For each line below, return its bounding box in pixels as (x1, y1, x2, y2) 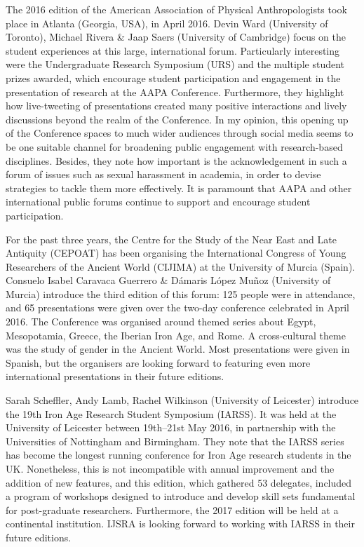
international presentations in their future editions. (6, 369, 224, 384)
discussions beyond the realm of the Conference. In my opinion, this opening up (6, 112, 349, 126)
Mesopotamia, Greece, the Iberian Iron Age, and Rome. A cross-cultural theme (6, 327, 346, 342)
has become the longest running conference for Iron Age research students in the (6, 447, 351, 462)
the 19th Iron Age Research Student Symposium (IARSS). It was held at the (6, 406, 337, 421)
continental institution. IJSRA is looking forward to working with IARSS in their (6, 516, 355, 531)
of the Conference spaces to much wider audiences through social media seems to (6, 126, 353, 140)
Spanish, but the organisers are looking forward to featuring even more (6, 355, 311, 370)
